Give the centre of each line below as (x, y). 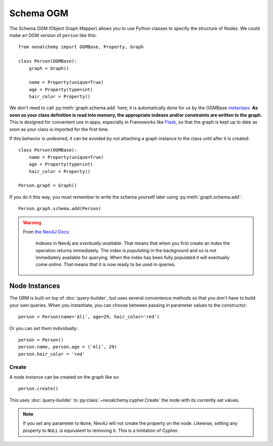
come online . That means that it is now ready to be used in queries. (106, 265)
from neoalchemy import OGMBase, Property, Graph (81, 47)
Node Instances (35, 286)
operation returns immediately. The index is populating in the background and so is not (126, 250)
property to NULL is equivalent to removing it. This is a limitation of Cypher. (101, 430)
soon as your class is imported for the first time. (59, 129)
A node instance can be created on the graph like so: (64, 377)
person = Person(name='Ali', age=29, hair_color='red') (89, 317)
